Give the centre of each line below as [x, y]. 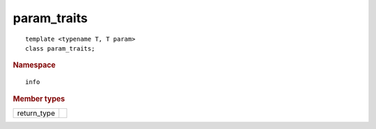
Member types [39, 98]
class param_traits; [60, 48]
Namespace [34, 65]
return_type [36, 113]
